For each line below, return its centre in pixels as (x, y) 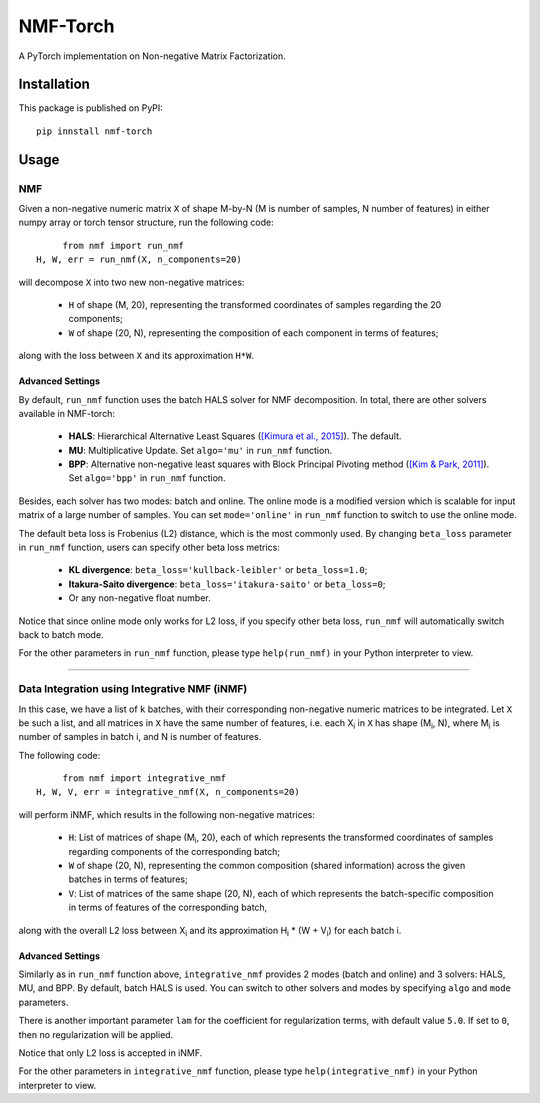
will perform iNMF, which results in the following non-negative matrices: (166, 814)
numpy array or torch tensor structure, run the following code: (146, 222)
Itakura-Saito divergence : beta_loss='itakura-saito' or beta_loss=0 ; (227, 584)
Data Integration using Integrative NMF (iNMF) (133, 689)
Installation (54, 84)
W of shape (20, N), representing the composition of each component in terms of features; (253, 332)
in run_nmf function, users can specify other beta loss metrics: (149, 547)
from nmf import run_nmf (123, 245)
